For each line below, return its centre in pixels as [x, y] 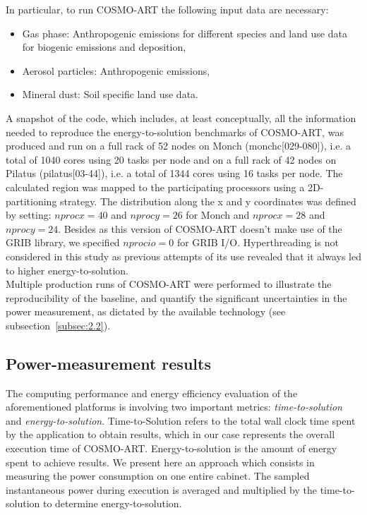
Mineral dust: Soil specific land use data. [110, 94]
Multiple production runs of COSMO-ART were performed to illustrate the [169, 284]
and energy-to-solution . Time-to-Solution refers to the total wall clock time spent [181, 420]
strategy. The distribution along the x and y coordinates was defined [208, 201]
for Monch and [218, 215]
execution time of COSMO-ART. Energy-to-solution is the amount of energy [172, 448]
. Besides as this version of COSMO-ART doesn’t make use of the [200, 228]
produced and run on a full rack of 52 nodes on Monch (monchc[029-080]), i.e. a [179, 146]
